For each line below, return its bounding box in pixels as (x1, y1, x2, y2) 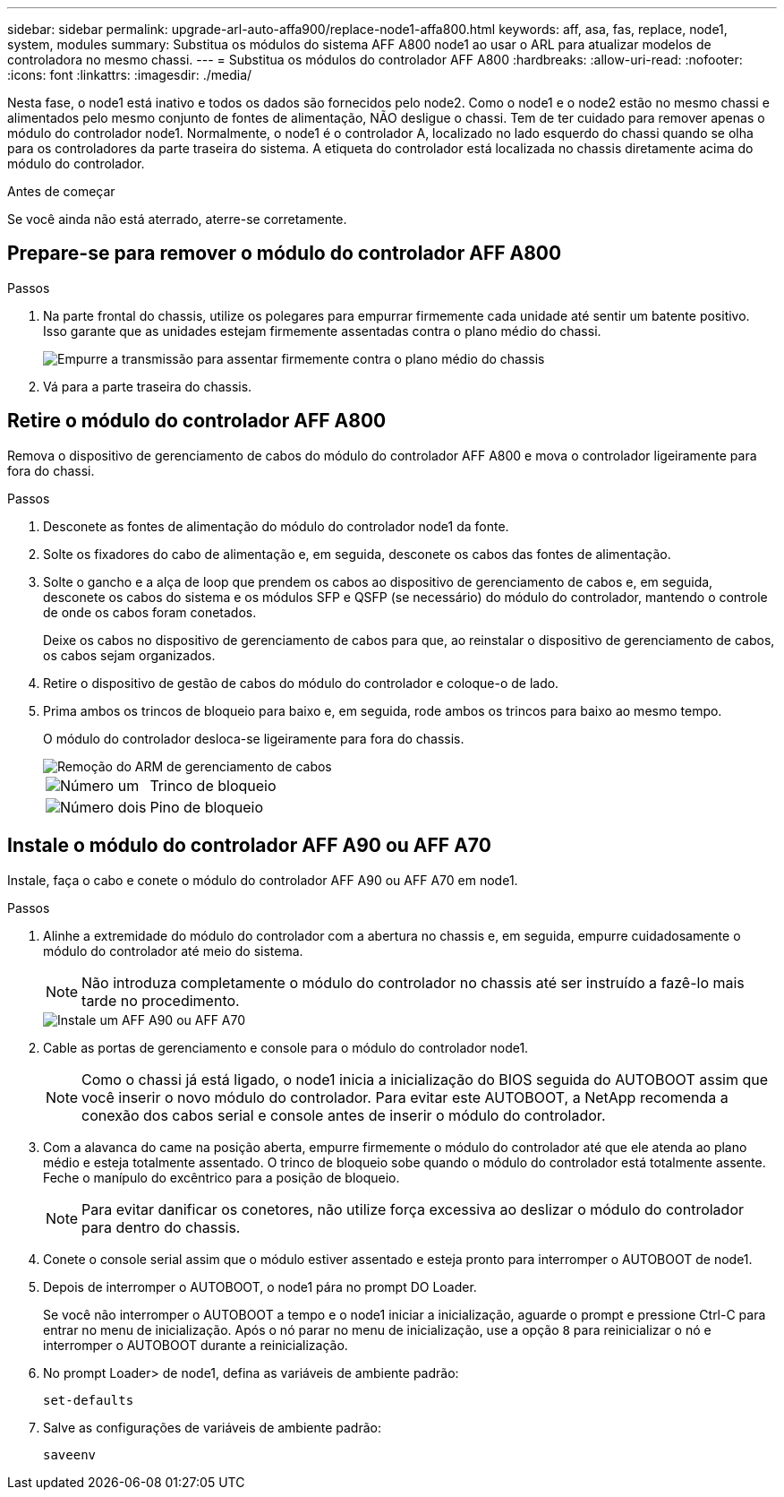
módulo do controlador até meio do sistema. (43, 942, 303, 959)
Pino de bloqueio (149, 797, 264, 816)
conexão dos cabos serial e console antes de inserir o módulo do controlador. (81, 1106, 606, 1124)
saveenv (43, 1447, 97, 1462)
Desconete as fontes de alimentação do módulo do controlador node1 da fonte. (43, 518, 509, 534)
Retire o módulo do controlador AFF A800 (7, 409, 387, 433)
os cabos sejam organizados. (43, 647, 216, 663)
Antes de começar (7, 184, 115, 199)
